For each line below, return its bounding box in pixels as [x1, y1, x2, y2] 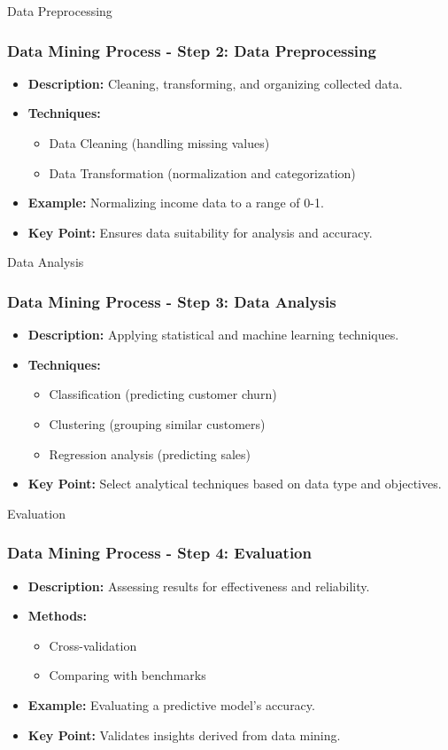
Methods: [27, 606, 87, 625]
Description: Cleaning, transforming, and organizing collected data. [27, 74, 403, 92]
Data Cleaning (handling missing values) [49, 134, 270, 152]
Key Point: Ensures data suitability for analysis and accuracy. [27, 223, 373, 241]
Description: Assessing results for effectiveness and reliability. [27, 576, 370, 595]
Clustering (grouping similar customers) [49, 414, 266, 433]
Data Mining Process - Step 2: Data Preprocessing [7, 39, 376, 61]
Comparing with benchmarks [49, 666, 206, 684]
